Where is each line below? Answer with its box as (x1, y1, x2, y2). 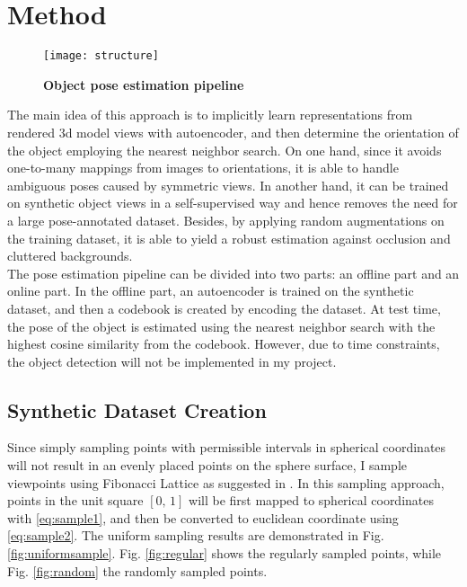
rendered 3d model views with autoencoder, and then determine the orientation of (7, 122, 459, 141)
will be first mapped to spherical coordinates (189, 491, 435, 510)
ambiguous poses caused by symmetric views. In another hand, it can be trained (7, 175, 449, 194)
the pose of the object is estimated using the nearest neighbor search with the (7, 316, 436, 335)
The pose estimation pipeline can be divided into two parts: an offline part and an (7, 263, 460, 282)
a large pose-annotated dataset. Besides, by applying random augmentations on (7, 210, 445, 229)
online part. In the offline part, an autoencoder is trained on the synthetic (7, 281, 414, 300)
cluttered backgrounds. (7, 246, 133, 265)
